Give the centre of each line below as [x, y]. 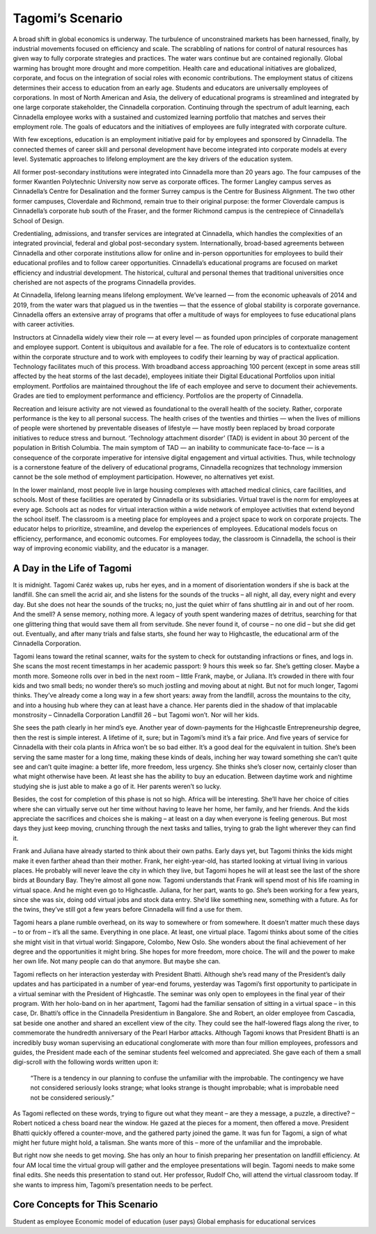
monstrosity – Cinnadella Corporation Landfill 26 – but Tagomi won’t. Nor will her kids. [136, 715]
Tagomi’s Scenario [68, 18]
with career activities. [44, 324]
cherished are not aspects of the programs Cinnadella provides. [104, 282]
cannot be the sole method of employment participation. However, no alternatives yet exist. [144, 477]
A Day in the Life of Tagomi [72, 568]
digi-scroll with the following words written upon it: [86, 1062]
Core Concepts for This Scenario [85, 1204]
